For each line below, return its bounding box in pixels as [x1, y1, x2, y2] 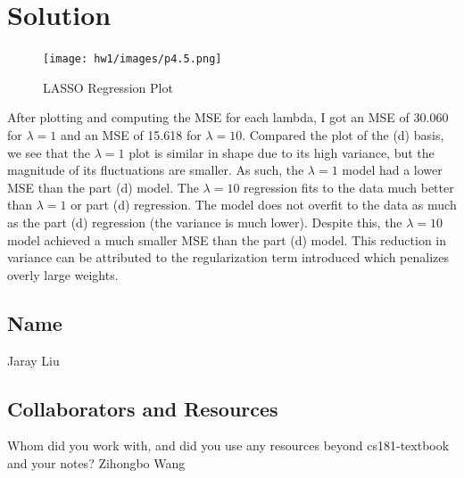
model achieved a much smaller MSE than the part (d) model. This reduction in [7, 230, 447, 249]
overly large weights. [7, 265, 119, 284]
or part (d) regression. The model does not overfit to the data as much [70, 195, 457, 214]
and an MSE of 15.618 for [60, 125, 202, 144]
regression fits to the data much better [244, 177, 454, 196]
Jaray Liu [7, 350, 60, 369]
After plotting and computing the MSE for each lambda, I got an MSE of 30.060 [7, 108, 449, 127]
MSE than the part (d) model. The [7, 177, 199, 196]
